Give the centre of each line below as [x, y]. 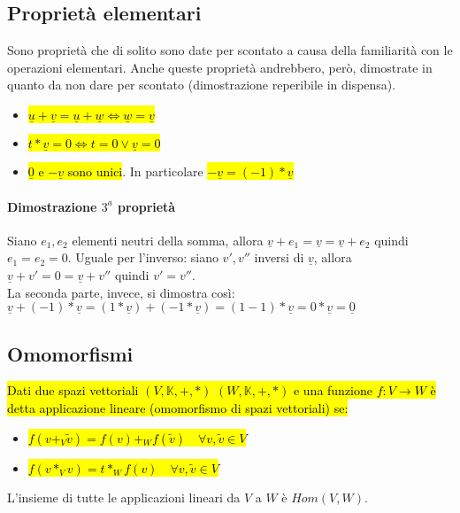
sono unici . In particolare [135, 171]
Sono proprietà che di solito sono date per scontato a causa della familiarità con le [230, 50]
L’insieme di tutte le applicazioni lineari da [124, 497]
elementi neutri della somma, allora [168, 240]
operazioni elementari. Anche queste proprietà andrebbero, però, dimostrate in [220, 67]
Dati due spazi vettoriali [73, 390]
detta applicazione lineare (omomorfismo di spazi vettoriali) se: [178, 407]
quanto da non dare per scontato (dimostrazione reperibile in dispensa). [202, 85]
